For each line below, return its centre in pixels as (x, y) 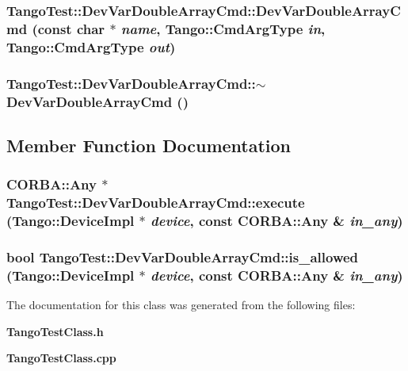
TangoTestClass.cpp (61, 358)
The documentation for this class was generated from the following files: (181, 305)
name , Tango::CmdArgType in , (223, 28)
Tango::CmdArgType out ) (91, 46)
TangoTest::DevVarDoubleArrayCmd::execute (156, 203)
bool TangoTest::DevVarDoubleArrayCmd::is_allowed (183, 256)
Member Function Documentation (149, 145)
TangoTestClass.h (55, 331)
